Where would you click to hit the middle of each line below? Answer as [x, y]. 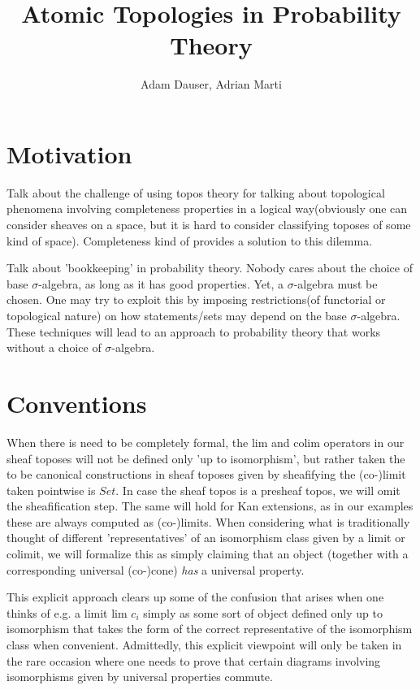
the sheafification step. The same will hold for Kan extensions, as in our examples [210, 506]
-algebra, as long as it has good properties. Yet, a [161, 283]
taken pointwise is [51, 490]
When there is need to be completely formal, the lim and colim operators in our [206, 442]
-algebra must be [336, 283]
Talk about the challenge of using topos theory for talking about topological [196, 192]
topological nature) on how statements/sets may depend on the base [177, 315]
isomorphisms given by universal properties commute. [140, 677]
